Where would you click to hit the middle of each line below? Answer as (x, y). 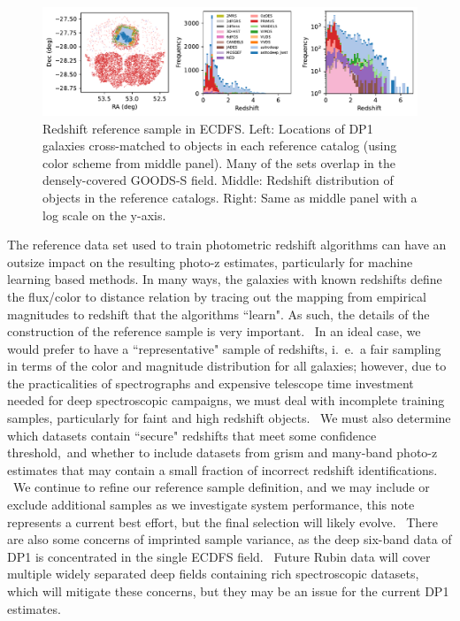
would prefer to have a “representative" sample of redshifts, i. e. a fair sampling (224, 348)
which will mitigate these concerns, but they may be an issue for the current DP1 (228, 591)
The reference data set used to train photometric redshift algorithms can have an (227, 245)
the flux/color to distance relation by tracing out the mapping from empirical (217, 296)
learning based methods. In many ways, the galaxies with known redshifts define (225, 279)
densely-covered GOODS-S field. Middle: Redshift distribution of (218, 180)
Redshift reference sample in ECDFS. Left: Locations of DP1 (208, 128)
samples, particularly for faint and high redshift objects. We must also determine (229, 418)
